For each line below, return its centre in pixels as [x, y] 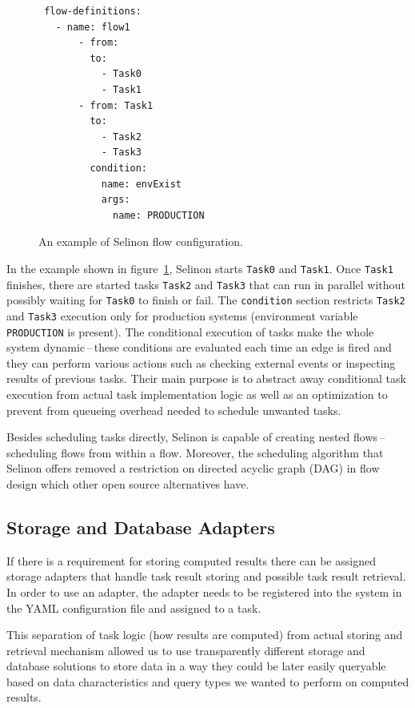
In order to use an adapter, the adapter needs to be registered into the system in [204, 591]
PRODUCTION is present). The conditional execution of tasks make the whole [190, 331]
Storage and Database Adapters [141, 527]
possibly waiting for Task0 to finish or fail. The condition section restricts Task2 [206, 300]
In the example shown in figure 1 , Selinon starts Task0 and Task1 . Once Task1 [200, 268]
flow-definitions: [93, 11]
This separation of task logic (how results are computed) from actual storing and [205, 635]
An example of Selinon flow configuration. [141, 241]
